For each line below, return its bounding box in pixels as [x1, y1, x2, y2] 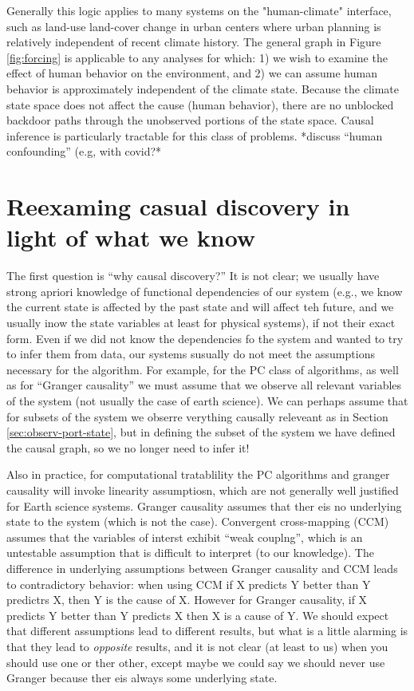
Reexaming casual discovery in [6, 190, 350, 223]
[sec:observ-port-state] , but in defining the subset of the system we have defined [6, 424, 396, 440]
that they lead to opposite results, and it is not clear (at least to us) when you [6, 638, 388, 654]
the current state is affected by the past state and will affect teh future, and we [6, 298, 394, 315]
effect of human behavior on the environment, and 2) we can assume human [6, 65, 377, 81]
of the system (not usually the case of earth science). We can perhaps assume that [6, 393, 408, 409]
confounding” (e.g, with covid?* [6, 143, 162, 160]
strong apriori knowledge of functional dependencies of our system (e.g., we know [6, 282, 403, 299]
